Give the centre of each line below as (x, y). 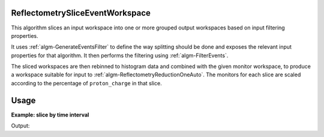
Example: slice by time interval (50, 115)
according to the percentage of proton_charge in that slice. (86, 83)
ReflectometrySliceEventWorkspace (81, 13)
